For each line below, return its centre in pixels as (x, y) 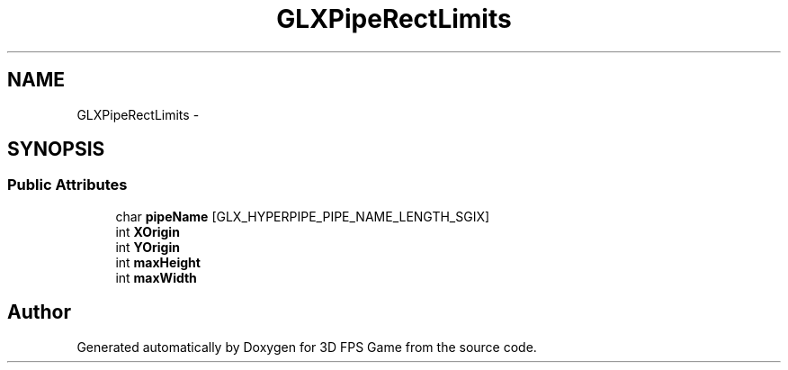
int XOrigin (148, 231)
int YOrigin (148, 247)
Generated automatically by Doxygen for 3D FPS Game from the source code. (307, 347)
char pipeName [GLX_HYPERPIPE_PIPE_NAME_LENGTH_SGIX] (303, 216)
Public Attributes (67, 185)
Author (39, 312)
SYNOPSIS (56, 149)
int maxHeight (158, 262)
